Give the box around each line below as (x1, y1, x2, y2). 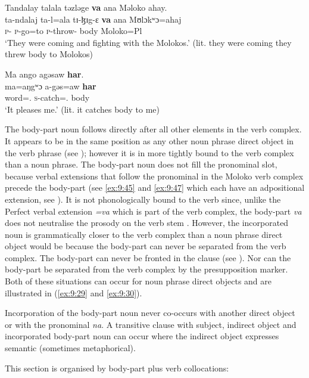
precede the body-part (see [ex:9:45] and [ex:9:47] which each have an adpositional (5, 181, 305, 194)
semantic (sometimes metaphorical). (5, 342, 136, 354)
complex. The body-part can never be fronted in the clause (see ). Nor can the (5, 251, 291, 264)
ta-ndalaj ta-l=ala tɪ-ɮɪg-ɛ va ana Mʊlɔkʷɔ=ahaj (5, 13, 182, 25)
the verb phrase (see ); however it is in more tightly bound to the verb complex (5, 146, 294, 159)
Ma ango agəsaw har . (5, 67, 84, 80)
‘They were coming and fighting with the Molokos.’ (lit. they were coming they (5, 36, 292, 48)
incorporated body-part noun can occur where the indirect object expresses (5, 330, 279, 342)
